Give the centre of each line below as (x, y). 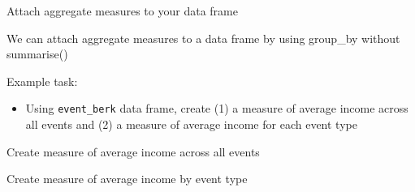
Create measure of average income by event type (127, 179)
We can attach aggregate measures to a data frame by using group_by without (203, 38)
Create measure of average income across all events (133, 151)
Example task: (42, 81)
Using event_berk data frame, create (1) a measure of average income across (217, 108)
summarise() (37, 54)
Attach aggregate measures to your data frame (122, 11)
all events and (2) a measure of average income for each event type (191, 124)
